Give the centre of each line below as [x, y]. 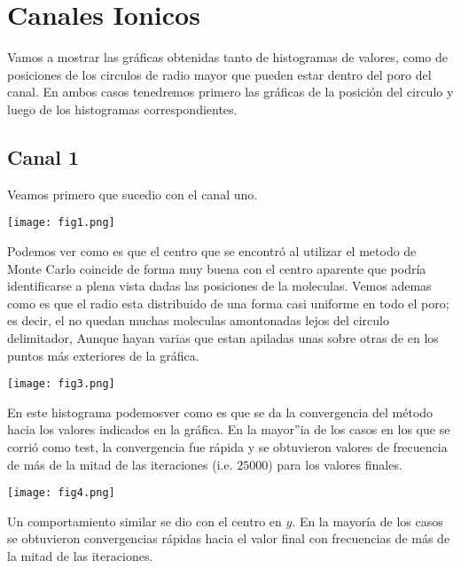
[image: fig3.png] [61, 384]
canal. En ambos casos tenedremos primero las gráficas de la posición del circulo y [230, 92]
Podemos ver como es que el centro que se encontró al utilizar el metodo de [212, 250]
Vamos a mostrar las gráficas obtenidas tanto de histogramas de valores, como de [227, 57]
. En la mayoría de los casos [367, 521]
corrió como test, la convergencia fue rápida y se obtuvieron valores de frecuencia [227, 446]
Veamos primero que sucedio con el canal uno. [133, 194]
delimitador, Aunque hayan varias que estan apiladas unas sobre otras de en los [223, 337]
